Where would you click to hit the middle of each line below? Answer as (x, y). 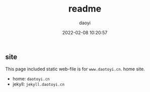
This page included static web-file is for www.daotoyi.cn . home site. (75, 69)
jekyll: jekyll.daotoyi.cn (38, 84)
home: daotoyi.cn (31, 79)
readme (85, 9)
